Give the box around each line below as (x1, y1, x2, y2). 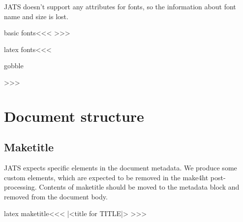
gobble (4, 60, 24, 71)
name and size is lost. (4, 11, 68, 21)
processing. (4, 182, 37, 192)
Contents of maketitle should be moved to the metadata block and (39, 182, 240, 192)
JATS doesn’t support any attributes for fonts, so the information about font (4, 1, 236, 11)
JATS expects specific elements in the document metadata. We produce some (4, 163, 237, 173)
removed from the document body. (4, 191, 108, 201)
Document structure (4, 106, 144, 126)
